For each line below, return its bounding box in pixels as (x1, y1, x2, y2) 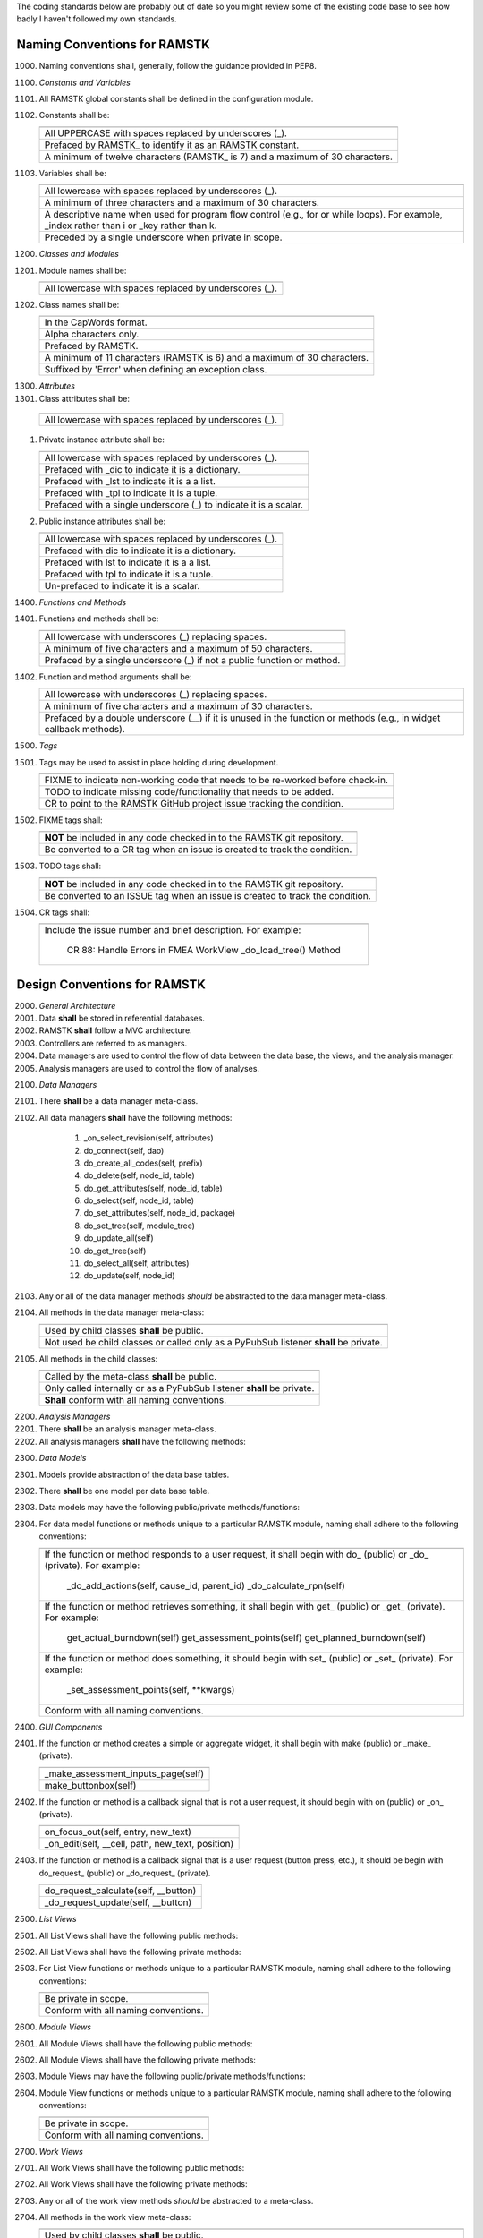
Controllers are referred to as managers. (38, 1038, 188, 1048)
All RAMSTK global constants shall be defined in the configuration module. (38, 94, 314, 105)
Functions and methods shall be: (38, 613, 159, 624)
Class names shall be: (38, 300, 120, 311)
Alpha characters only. (44, 328, 140, 340)
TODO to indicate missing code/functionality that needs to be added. (44, 785, 335, 798)
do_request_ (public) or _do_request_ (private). (38, 1867, 211, 1878)
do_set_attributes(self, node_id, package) (83, 1208, 236, 1218)
